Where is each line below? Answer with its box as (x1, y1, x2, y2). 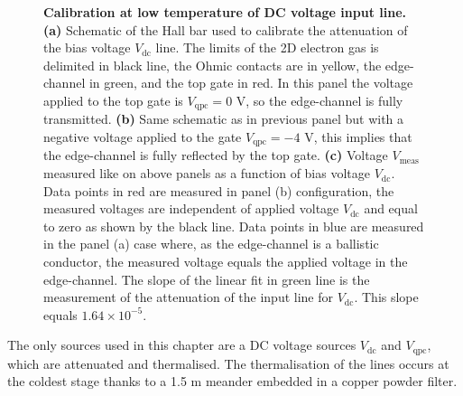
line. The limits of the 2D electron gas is (155, 38, 379, 57)
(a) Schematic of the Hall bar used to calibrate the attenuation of (43, 20, 408, 39)
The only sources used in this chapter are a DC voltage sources (7, 335, 357, 354)
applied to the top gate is (43, 90, 183, 109)
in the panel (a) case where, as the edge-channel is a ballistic (43, 234, 379, 253)
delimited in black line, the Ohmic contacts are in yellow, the (43, 55, 382, 74)
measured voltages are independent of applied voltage (43, 199, 339, 218)
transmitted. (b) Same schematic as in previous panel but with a (43, 109, 404, 128)
